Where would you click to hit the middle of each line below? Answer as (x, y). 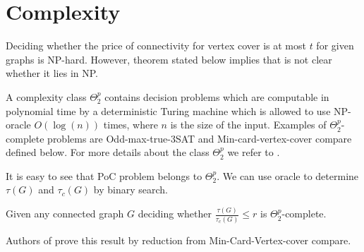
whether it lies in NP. (52, 73)
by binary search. (131, 190)
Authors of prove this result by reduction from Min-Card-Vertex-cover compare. (178, 240)
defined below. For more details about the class (108, 152)
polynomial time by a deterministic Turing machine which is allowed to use (168, 110)
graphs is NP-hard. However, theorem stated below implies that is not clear (169, 59)
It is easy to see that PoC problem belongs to (104, 175)
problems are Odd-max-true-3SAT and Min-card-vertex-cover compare (200, 138)
